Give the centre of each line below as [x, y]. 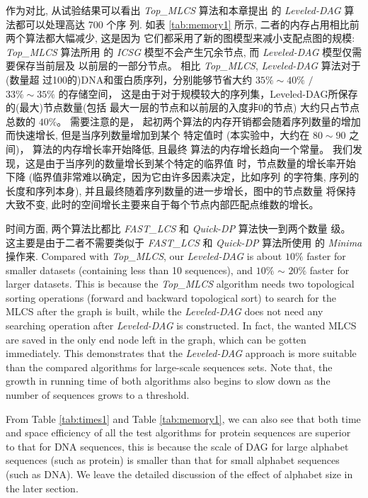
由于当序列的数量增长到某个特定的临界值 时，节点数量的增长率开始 [200, 163]
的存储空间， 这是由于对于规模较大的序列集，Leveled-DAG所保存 [208, 93]
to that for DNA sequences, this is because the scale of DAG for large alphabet [177, 446]
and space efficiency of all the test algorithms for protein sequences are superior [178, 432]
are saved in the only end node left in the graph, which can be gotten [156, 339]
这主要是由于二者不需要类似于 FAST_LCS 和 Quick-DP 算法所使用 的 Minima [184, 242]
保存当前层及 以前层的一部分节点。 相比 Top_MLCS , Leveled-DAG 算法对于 [188, 66]
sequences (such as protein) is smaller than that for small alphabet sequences [173, 460]
